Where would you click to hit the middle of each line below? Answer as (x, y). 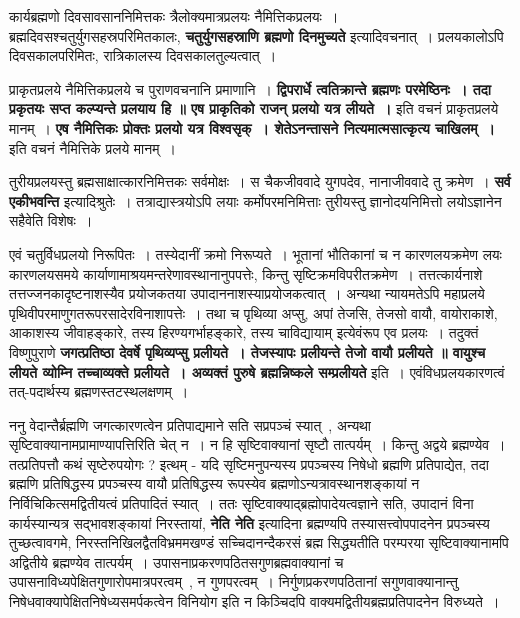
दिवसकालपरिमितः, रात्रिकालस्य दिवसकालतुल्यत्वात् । (143, 55)
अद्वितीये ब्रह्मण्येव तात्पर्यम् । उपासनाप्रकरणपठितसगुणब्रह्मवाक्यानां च (176, 561)
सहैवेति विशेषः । (51, 220)
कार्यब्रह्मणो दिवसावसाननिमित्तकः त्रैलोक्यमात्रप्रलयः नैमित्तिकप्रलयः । (174, 16)
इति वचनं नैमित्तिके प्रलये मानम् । (92, 147)
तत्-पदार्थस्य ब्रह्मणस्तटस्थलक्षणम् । (99, 391)
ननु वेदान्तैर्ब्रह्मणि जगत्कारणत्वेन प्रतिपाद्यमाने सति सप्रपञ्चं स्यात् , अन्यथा (190, 424)
